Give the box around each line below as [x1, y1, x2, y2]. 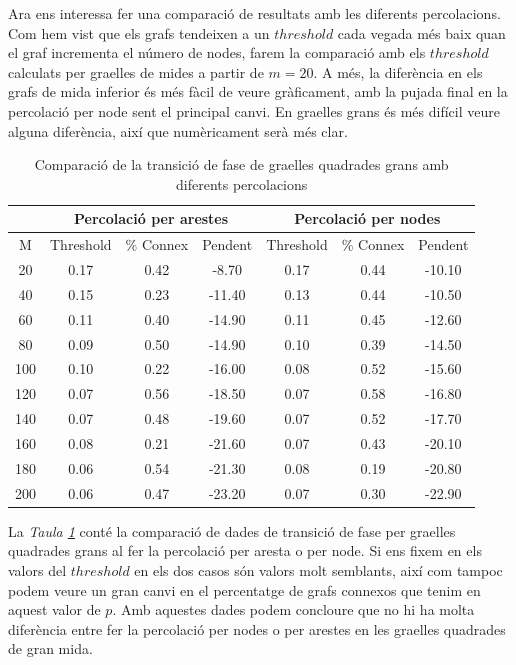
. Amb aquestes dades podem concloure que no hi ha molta [112, 599, 475, 620]
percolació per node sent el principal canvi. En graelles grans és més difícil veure [8, 100, 500, 121]
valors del [8, 559, 67, 580]
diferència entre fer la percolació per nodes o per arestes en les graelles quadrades [8, 618, 506, 639]
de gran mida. [8, 638, 93, 659]
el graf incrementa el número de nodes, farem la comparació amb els [8, 42, 426, 63]
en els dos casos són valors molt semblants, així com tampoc [134, 559, 503, 580]
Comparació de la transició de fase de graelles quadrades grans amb [34, 154, 449, 175]
